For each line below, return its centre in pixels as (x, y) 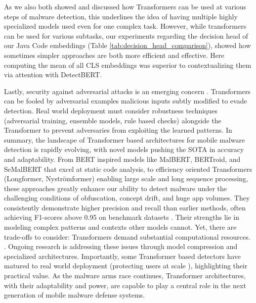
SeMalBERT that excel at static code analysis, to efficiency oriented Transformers (128, 169)
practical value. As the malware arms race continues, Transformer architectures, (125, 276)
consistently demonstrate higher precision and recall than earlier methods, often (125, 207)
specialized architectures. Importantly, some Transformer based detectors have (123, 256)
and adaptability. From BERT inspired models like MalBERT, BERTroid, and (122, 159)
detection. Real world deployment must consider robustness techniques (111, 110)
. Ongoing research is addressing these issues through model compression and (121, 246)
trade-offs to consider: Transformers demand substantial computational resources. (127, 236)
